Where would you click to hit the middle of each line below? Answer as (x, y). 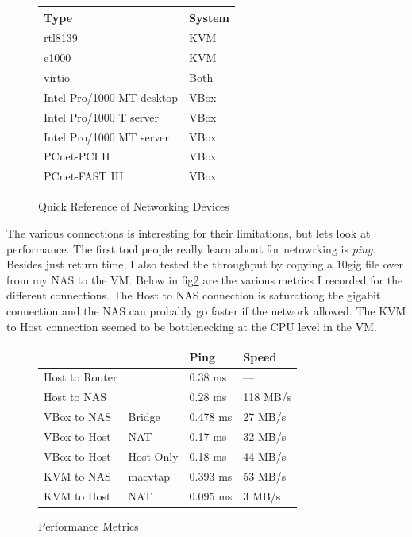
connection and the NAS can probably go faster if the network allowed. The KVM (206, 310)
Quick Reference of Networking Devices (134, 206)
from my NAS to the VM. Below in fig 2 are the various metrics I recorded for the (205, 279)
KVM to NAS (77, 475)
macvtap (149, 475)
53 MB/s (265, 475)
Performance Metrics (89, 525)
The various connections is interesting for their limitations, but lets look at (189, 232)
